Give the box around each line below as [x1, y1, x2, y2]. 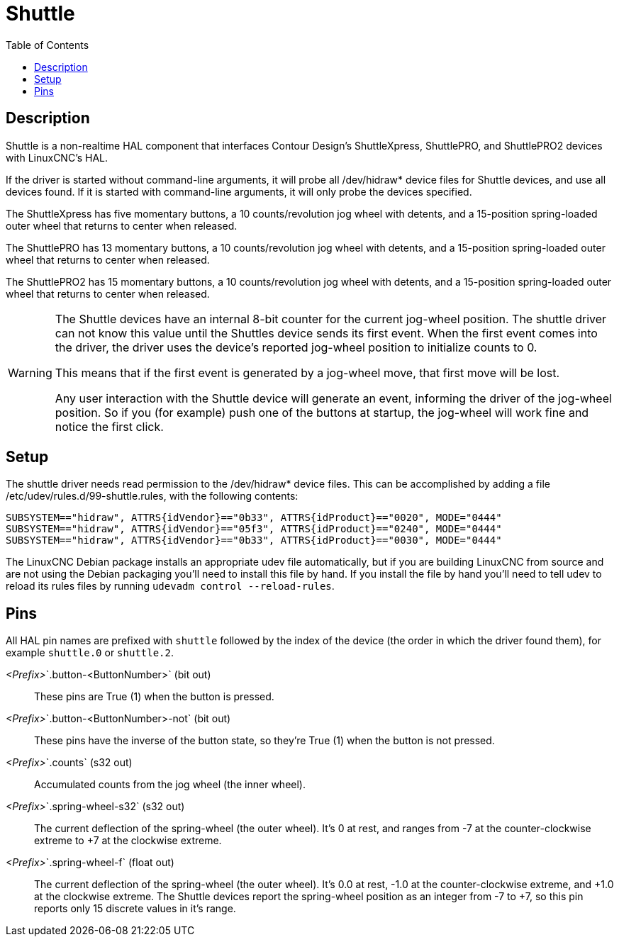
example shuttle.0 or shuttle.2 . [6, 646, 174, 659]
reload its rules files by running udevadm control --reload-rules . [6, 580, 335, 593]
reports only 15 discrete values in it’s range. [34, 902, 236, 915]
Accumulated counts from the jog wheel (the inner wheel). [34, 778, 306, 791]
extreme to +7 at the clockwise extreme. [34, 834, 222, 847]
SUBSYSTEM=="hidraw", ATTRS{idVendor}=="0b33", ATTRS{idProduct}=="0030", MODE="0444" [6, 534, 502, 546]
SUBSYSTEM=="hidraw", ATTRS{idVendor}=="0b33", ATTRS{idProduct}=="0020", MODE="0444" [6, 512, 502, 524]
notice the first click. [55, 419, 164, 434]
